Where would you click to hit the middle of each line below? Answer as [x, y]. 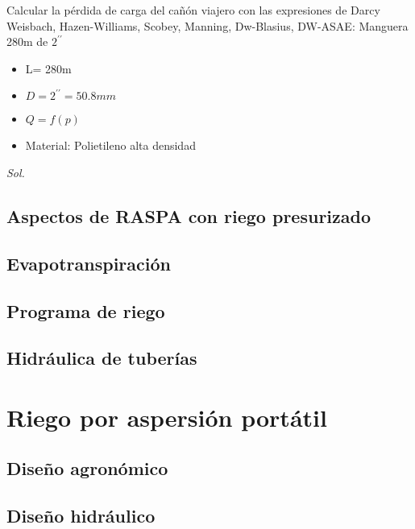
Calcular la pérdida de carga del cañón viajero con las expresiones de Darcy [193, 10]
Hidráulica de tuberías [102, 358]
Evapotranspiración [89, 263]
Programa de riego [86, 310]
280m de [27, 41]
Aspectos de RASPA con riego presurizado [189, 215]
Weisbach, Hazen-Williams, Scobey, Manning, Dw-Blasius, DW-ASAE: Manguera [207, 25]
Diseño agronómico [87, 468]
